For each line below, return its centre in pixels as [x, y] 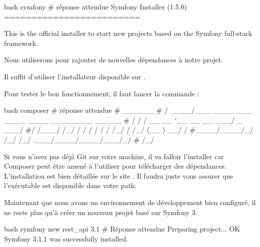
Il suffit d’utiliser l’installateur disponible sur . [75, 76]
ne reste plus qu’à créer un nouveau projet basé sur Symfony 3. [101, 212]
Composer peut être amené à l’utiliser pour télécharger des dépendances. [115, 166]
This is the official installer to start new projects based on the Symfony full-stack [128, 33]
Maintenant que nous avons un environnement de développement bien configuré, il [130, 202]
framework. [21, 43]
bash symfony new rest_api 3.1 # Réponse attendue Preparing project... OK [122, 229]
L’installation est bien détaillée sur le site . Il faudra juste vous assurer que [119, 175]
